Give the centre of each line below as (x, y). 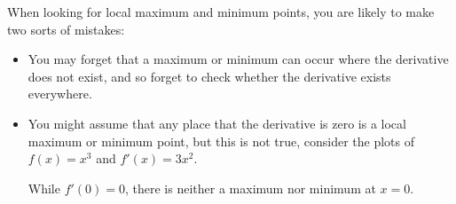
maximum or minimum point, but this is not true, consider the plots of (221, 141)
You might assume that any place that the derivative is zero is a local (217, 123)
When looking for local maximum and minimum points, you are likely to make (221, 12)
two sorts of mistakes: (66, 29)
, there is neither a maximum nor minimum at (251, 188)
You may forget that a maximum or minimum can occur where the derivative (238, 59)
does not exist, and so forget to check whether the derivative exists (209, 76)
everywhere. (60, 94)
